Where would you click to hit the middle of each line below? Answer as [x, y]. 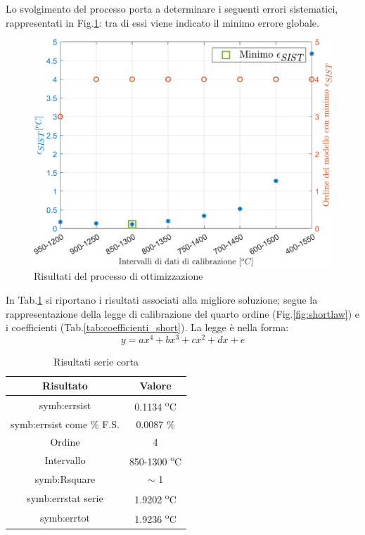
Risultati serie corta [96, 361]
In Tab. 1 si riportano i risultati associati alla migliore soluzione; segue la [162, 299]
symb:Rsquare [65, 478]
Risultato [65, 386]
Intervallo [65, 460]
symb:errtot [65, 518]
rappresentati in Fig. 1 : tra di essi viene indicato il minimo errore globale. [162, 22]
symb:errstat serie [65, 497]
